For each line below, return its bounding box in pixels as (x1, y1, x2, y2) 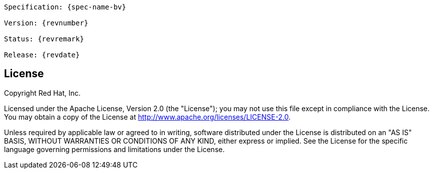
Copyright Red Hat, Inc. (4, 88, 81, 97)
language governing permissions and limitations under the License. (4, 145, 225, 154)
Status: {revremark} (4, 35, 84, 43)
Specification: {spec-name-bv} (4, 3, 126, 11)
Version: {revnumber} (4, 19, 88, 27)
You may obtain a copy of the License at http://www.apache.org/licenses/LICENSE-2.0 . (4, 112, 291, 121)
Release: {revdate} (4, 51, 80, 59)
